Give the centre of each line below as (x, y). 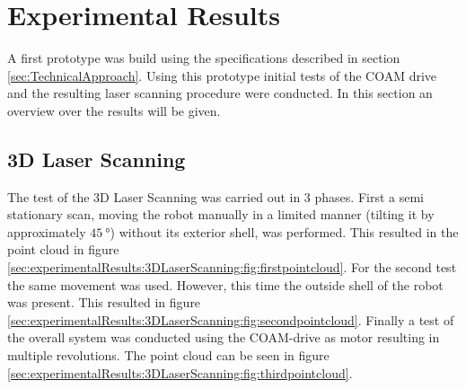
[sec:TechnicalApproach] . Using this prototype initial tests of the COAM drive (222, 75)
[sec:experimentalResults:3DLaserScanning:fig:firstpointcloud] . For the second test (232, 267)
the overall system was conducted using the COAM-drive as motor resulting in (224, 337)
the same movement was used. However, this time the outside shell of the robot (225, 284)
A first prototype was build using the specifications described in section (204, 58)
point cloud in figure (63, 249)
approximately (47, 231)
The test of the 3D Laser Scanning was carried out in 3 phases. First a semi (216, 196)
